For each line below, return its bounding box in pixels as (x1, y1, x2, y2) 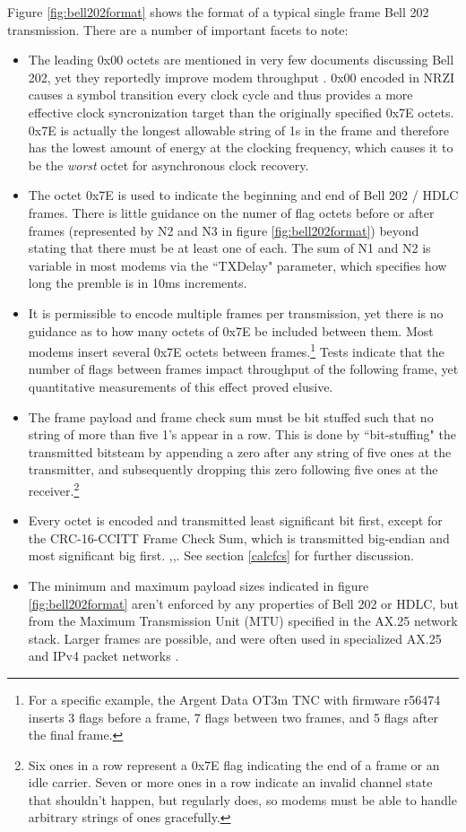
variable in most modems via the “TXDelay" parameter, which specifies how (28, 256, 447, 274)
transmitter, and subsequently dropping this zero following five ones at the (28, 460, 438, 479)
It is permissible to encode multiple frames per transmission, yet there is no (28, 303, 444, 322)
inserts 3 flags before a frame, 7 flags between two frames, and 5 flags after (28, 707, 438, 726)
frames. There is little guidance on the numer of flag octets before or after (28, 203, 435, 221)
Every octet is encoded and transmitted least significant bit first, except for (28, 511, 443, 530)
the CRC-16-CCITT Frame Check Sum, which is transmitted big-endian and (28, 528, 450, 547)
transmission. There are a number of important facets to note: (7, 20, 349, 39)
